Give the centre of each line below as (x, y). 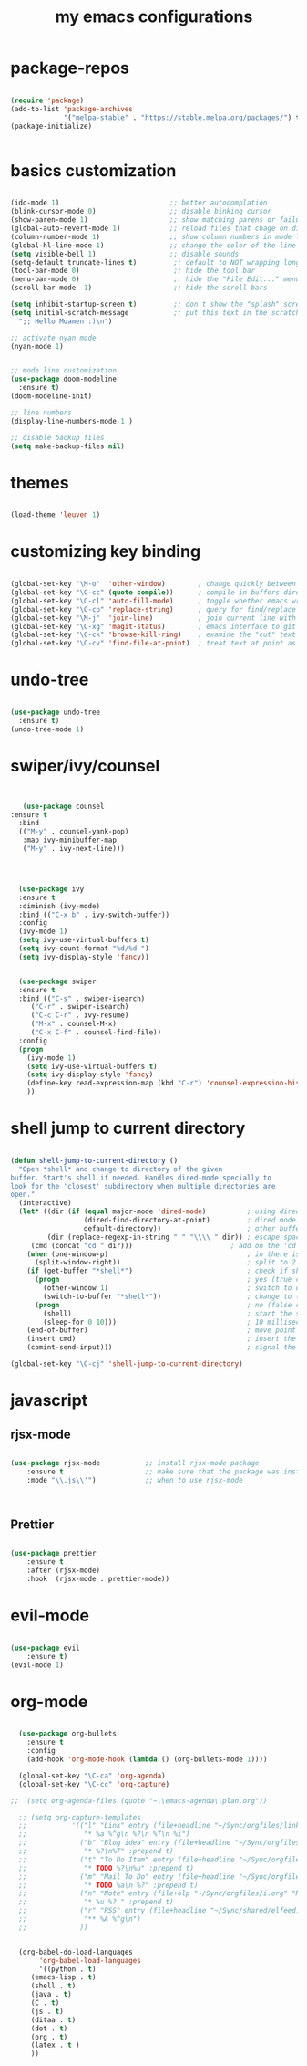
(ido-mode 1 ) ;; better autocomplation (139, 203)
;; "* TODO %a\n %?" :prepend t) (108, 1885)
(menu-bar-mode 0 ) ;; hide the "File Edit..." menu (155, 279)
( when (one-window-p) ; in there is (164, 1254)
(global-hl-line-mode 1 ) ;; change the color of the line (153, 245)
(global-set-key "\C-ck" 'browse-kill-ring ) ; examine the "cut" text (153, 635)
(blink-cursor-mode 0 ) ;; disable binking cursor (141, 212)
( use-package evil (45, 1648)
